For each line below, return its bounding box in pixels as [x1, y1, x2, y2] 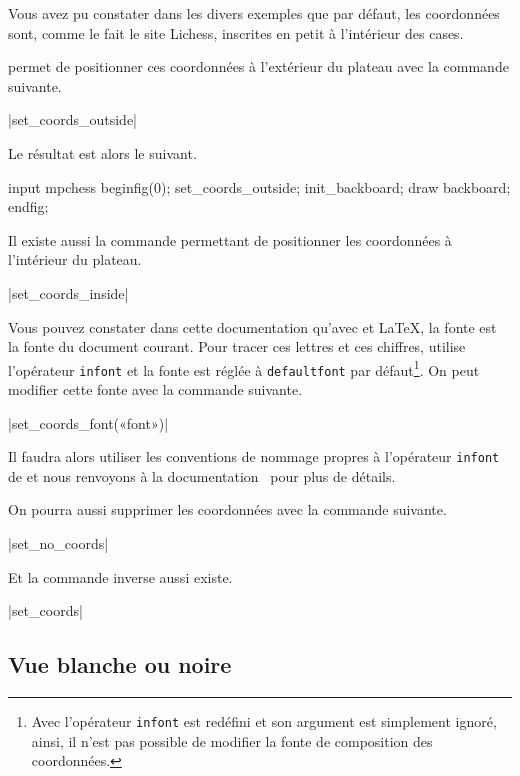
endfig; [8, 196, 49, 217]
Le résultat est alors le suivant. [8, 142, 197, 163]
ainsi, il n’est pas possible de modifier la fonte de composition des [31, 730, 433, 751]
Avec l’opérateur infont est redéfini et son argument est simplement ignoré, [31, 711, 497, 732]
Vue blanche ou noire [8, 649, 232, 680]
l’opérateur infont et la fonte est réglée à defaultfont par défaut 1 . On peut [8, 356, 480, 380]
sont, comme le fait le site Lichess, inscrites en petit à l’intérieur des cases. [8, 22, 464, 43]
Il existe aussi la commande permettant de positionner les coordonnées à [8, 229, 452, 250]
